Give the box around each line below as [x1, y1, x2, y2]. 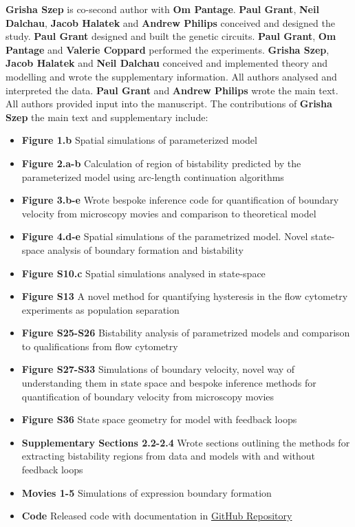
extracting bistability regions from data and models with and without [21, 449, 316, 463]
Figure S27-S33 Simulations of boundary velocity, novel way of [21, 362, 295, 376]
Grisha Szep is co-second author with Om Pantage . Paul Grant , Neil [6, 2, 319, 16]
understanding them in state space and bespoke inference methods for [21, 376, 316, 390]
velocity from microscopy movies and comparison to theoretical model [21, 206, 316, 220]
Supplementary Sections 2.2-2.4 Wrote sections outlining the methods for [21, 435, 350, 449]
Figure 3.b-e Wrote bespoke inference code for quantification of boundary [21, 193, 339, 207]
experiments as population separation [21, 302, 180, 316]
